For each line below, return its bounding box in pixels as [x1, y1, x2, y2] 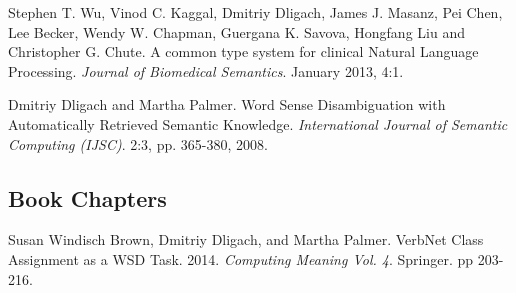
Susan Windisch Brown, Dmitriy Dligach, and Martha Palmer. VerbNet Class [8, 229, 484, 250]
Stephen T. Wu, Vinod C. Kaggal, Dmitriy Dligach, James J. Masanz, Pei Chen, [8, 2, 503, 22]
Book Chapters [8, 182, 167, 213]
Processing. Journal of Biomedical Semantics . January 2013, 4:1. [8, 60, 404, 81]
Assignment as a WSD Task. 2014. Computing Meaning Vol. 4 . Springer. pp [8, 248, 474, 269]
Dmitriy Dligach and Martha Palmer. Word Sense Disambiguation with [8, 94, 446, 115]
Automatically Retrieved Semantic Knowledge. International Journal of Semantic [8, 113, 508, 134]
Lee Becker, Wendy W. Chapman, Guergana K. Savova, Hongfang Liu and [8, 21, 465, 42]
